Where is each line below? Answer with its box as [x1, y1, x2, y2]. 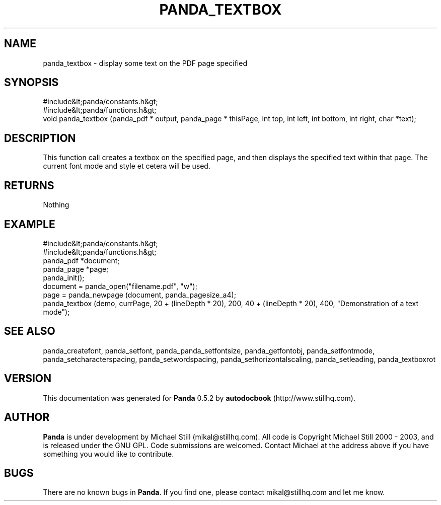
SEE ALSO [4, 325, 55, 338]
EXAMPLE [4, 218, 55, 231]
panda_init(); [43, 273, 85, 282]
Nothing [43, 200, 69, 209]
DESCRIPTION [4, 131, 76, 145]
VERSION [4, 372, 52, 385]
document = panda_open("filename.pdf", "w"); [43, 281, 197, 291]
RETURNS [4, 179, 54, 192]
